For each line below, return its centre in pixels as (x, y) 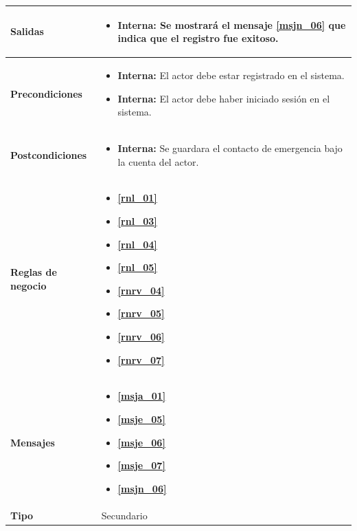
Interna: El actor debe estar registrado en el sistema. (231, 75)
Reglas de (34, 272)
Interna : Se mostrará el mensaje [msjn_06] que (232, 24)
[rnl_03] (137, 221)
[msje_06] (141, 442)
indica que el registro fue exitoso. (198, 38)
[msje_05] (141, 419)
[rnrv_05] (141, 313)
